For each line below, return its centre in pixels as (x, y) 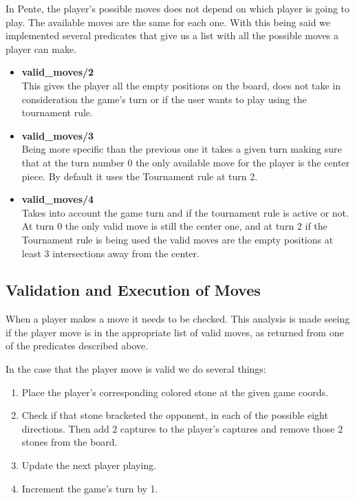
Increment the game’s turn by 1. (90, 488)
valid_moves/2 (58, 72)
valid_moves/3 (58, 135)
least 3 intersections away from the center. (110, 253)
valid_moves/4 (58, 199)
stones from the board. (69, 442)
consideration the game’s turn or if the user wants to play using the (164, 99)
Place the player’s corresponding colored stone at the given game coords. (175, 392)
